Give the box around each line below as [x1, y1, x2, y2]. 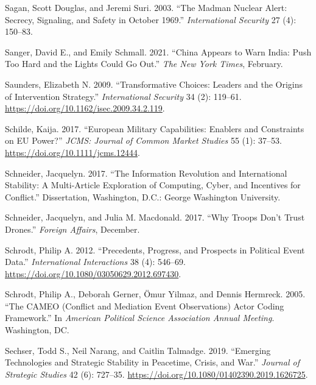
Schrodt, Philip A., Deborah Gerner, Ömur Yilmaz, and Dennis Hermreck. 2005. [5, 288, 306, 300]
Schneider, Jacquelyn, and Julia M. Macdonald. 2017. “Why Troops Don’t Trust [5, 211, 305, 224]
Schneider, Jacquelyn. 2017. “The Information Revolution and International [5, 166, 287, 179]
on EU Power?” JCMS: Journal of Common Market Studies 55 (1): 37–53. [5, 134, 282, 147]
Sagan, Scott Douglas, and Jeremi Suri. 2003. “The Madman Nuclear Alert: [5, 1, 287, 13]
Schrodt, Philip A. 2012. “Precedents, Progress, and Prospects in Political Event [5, 243, 305, 256]
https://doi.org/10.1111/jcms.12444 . [5, 146, 140, 158]
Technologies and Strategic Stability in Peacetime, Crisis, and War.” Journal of [5, 356, 300, 369]
